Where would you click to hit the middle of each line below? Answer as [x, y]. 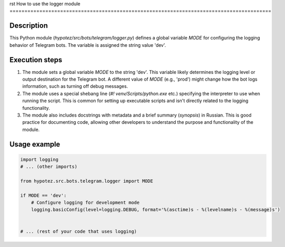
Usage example [35, 144]
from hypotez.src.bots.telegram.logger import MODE [87, 181]
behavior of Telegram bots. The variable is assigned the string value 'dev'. [88, 45]
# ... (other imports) [49, 167]
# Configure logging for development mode [85, 203]
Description [29, 26]
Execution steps [36, 60]
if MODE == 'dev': [43, 195]
